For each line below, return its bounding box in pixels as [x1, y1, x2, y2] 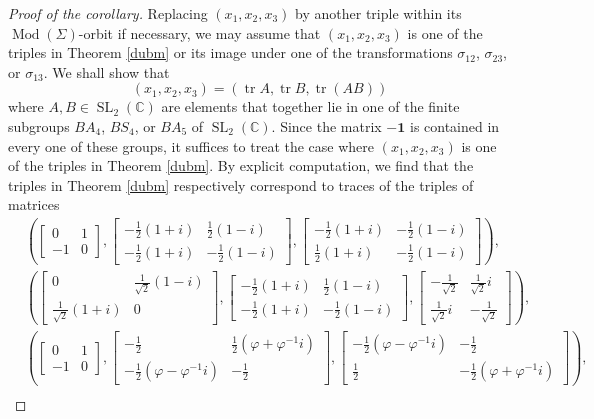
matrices [8, 194, 60, 215]
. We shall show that [43, 61, 170, 82]
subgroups [8, 115, 70, 136]
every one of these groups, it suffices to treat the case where [8, 135, 375, 156]
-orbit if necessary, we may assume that [78, 22, 321, 43]
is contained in [409, 115, 500, 136]
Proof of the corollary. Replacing [8, 3, 208, 23]
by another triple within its [295, 3, 462, 23]
